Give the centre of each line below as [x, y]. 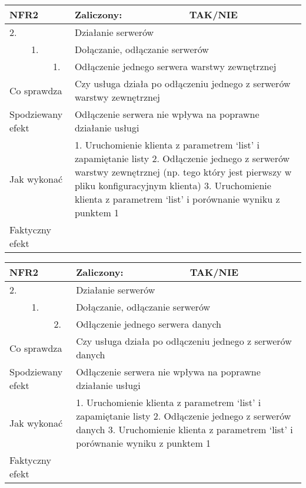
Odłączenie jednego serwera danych [149, 324]
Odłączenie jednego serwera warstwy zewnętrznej [175, 66]
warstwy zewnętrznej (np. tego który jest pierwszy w [183, 172]
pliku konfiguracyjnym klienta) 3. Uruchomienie [173, 185]
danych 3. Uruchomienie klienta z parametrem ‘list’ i [184, 429]
